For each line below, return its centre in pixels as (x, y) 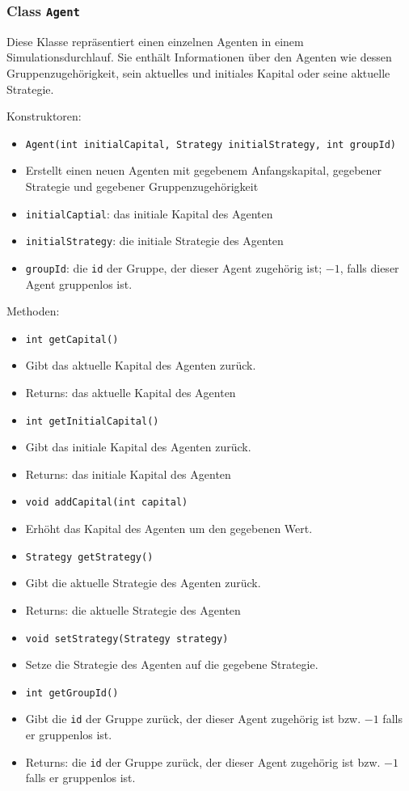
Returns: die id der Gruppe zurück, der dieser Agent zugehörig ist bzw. (203, 761)
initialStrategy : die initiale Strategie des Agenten (154, 241)
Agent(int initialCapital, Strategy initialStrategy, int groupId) (211, 144)
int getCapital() (72, 339)
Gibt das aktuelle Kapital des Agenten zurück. (141, 365)
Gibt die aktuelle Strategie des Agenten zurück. (143, 583)
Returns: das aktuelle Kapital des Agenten (131, 392)
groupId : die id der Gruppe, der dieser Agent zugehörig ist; (174, 267)
